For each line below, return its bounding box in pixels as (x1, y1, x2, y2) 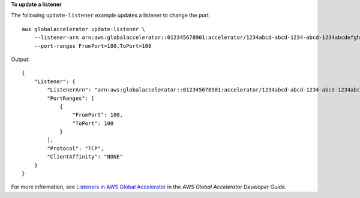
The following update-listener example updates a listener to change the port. (11, 12, 211, 19)
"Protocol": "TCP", (47, 145, 104, 152)
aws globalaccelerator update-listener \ (22, 26, 145, 32)
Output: (11, 56, 30, 63)
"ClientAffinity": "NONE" (47, 153, 123, 160)
